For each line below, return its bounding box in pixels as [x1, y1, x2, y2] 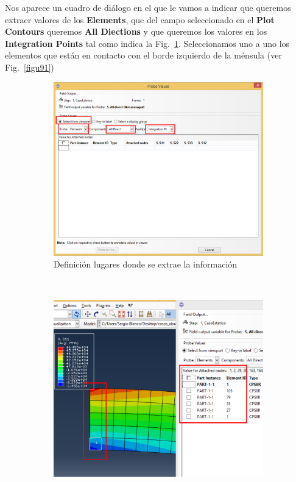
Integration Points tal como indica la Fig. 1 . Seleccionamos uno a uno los [5, 37, 290, 49]
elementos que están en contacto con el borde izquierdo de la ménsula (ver [5, 49, 282, 62]
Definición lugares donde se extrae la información [54, 258, 238, 271]
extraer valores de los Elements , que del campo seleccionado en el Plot [5, 13, 275, 26]
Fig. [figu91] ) [5, 60, 54, 73]
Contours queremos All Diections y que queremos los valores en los [5, 25, 267, 38]
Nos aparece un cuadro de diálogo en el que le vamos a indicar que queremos [5, 1, 291, 13]
